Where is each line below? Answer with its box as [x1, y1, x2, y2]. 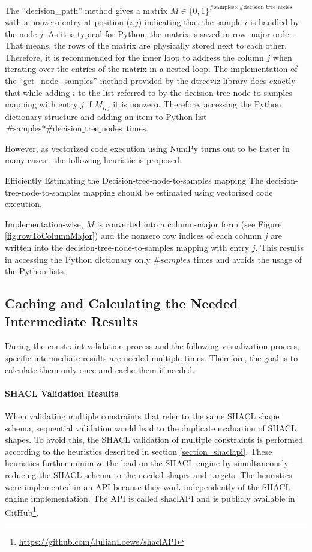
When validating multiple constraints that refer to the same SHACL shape [5, 410, 280, 422]
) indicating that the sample [138, 16, 242, 28]
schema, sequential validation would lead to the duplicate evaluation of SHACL [5, 421, 296, 434]
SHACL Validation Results [5, 386, 119, 399]
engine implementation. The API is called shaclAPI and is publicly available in [5, 492, 295, 505]
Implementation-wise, [5, 217, 83, 230]
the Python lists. [5, 265, 66, 277]
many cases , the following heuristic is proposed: [5, 154, 182, 166]
